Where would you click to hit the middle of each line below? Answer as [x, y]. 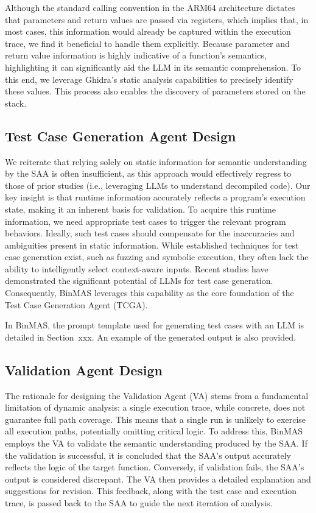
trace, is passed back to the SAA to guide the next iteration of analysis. [139, 503]
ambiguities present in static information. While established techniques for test [152, 245]
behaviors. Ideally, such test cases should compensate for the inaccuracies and [150, 233]
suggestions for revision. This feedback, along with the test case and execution [151, 491]
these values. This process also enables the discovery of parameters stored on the [155, 91]
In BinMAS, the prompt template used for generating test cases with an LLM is [155, 325]
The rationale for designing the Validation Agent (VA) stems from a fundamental [157, 395]
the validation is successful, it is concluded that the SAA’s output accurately [148, 455]
